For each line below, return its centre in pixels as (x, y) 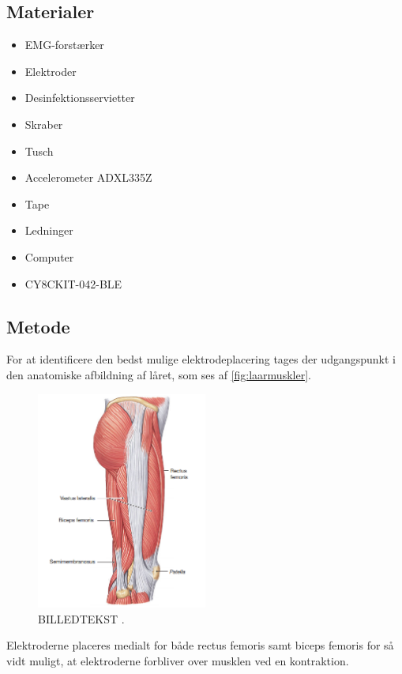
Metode (38, 326)
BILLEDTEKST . (81, 618)
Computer (49, 256)
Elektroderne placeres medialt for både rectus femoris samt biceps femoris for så (200, 645)
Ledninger (49, 230)
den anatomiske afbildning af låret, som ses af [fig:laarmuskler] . (159, 374)
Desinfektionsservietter (80, 98)
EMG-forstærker (64, 45)
